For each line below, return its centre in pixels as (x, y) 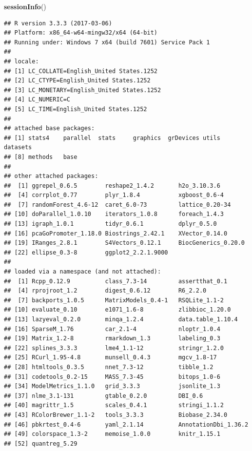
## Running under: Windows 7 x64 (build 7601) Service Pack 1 (107, 42)
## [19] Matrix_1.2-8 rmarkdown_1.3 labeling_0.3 (112, 339)
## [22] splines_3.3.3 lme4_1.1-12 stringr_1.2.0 (114, 348)
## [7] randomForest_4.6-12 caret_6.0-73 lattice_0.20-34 (117, 205)
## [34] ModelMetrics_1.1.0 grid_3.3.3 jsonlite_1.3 (112, 386)
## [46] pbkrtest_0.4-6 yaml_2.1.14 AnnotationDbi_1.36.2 (126, 424)
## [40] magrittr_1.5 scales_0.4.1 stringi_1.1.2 (114, 405)
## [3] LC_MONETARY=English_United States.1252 (83, 90)
